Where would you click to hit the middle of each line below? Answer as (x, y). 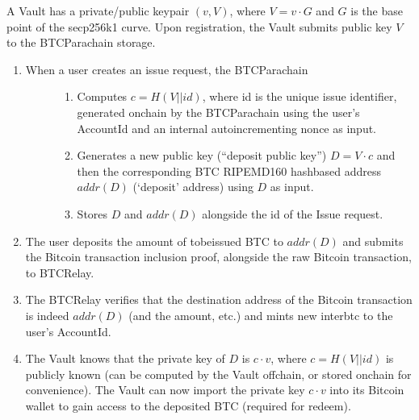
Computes (102, 96)
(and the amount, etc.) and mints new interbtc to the (261, 315)
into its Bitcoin (367, 390)
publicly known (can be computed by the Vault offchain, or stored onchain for (218, 374)
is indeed (47, 315)
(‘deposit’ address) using (193, 187)
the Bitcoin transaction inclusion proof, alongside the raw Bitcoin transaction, (218, 257)
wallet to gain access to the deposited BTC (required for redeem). (188, 405)
